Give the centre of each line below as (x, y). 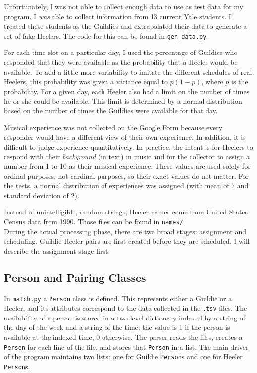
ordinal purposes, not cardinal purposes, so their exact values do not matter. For (127, 176)
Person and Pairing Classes (75, 277)
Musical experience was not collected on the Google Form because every (113, 127)
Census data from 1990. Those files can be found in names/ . (95, 221)
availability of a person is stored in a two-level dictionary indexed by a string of (125, 317)
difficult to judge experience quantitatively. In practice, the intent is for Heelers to (128, 146)
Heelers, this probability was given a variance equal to (86, 81)
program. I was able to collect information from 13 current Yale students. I (118, 16)
